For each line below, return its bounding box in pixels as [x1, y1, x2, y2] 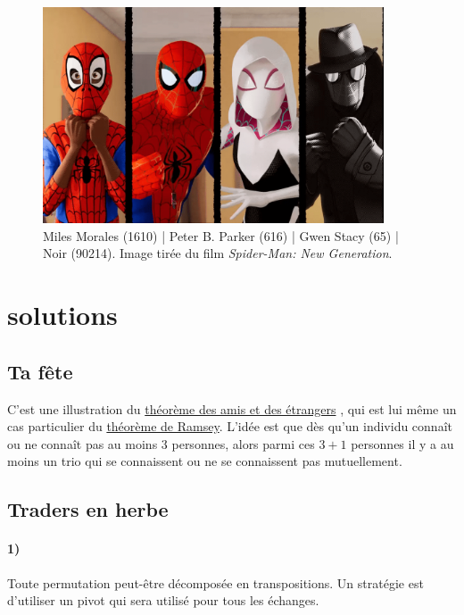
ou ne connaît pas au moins [7, 434, 158, 453]
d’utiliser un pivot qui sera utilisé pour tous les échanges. [7, 591, 319, 610]
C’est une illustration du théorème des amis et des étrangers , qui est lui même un [7, 399, 457, 418]
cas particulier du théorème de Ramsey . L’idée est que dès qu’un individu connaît [7, 417, 452, 436]
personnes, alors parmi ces [171, 434, 315, 453]
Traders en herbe [7, 495, 169, 523]
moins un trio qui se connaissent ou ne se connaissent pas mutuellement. [7, 452, 402, 470]
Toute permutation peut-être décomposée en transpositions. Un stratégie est [7, 573, 424, 592]
